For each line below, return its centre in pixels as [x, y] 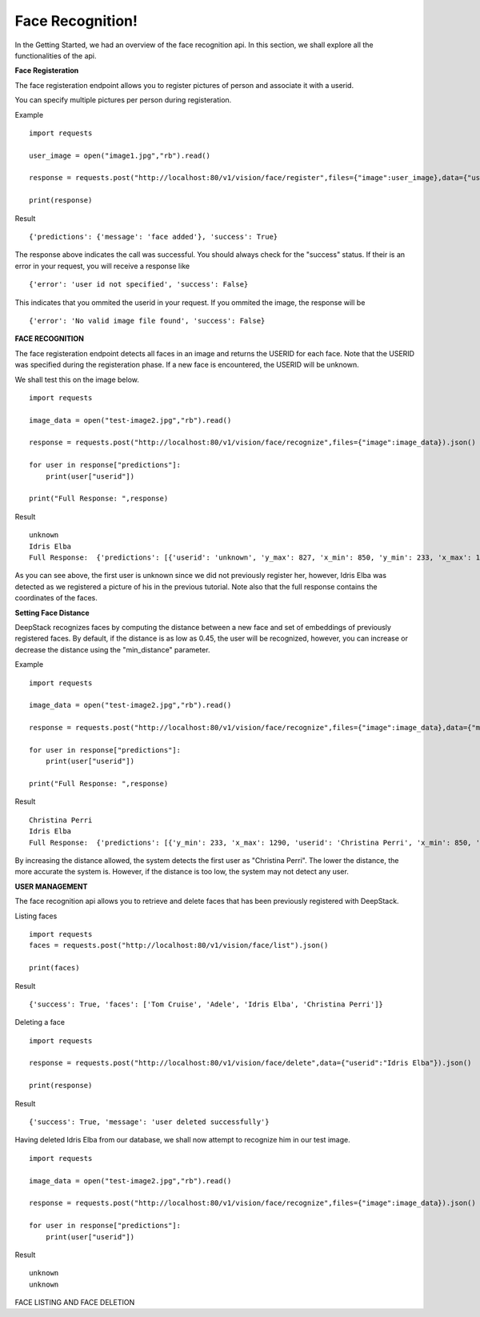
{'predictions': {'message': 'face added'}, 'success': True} [154, 237]
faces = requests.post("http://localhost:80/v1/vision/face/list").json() [179, 946]
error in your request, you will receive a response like [102, 266]
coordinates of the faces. [56, 598]
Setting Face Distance [52, 612]
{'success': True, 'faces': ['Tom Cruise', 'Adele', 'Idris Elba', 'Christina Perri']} [206, 1004]
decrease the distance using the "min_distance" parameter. [112, 649]
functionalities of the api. [56, 55]
